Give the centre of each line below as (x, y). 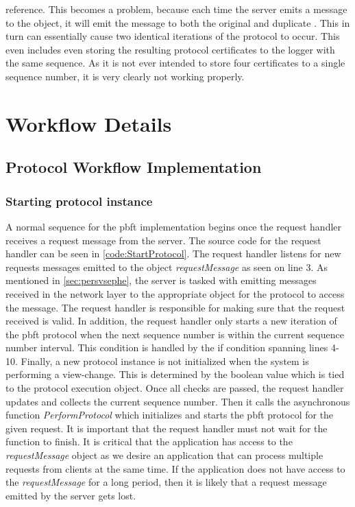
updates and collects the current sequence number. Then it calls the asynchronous (178, 401)
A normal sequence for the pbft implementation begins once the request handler (174, 226)
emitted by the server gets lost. (71, 495)
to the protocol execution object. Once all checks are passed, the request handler (175, 388)
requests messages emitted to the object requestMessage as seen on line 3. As (167, 267)
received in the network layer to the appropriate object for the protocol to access (175, 293)
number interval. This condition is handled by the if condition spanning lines (167, 347)
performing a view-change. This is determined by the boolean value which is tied (175, 374)
